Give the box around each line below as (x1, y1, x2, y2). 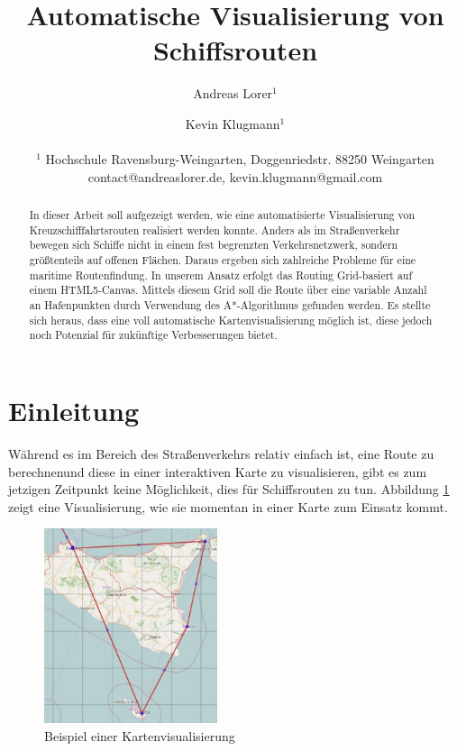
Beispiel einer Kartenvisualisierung (44, 726, 235, 745)
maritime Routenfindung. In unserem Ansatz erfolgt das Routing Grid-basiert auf (29, 267, 413, 282)
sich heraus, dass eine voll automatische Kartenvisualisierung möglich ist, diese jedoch (29, 312, 433, 327)
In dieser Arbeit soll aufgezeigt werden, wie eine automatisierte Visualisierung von (29, 207, 416, 223)
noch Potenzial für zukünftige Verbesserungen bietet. (29, 327, 278, 343)
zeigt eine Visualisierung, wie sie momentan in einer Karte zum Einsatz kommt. (8, 497, 448, 516)
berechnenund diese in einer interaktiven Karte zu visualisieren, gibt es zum (8, 462, 427, 481)
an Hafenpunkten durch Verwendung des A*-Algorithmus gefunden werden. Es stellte (29, 298, 431, 313)
